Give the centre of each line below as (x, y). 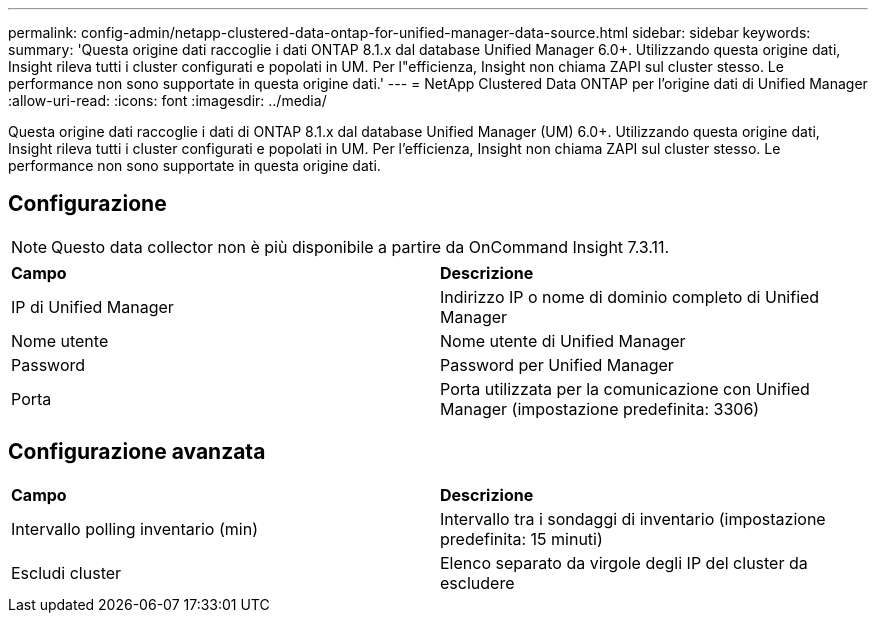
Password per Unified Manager (557, 364)
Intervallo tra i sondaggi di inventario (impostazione (633, 518)
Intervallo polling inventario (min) (134, 528)
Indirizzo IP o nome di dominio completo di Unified (630, 296)
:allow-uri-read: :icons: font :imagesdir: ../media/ (167, 100)
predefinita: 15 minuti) (521, 538)
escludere (477, 582)
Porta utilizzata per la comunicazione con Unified (625, 388)
